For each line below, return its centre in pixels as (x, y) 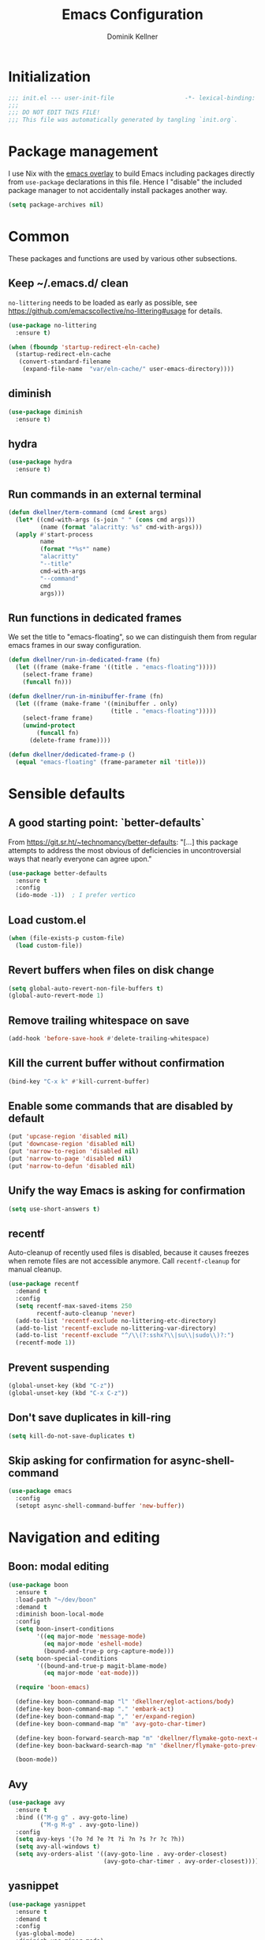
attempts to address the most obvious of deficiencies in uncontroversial (125, 850)
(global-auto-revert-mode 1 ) (56, 996)
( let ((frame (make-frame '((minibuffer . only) (97, 703)
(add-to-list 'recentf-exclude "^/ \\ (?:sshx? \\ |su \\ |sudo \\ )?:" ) (125, 1336)
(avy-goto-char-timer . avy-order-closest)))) (181, 1862)
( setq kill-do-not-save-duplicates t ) (72, 1436)
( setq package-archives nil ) (56, 205)
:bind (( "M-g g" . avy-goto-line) (72, 1817)
